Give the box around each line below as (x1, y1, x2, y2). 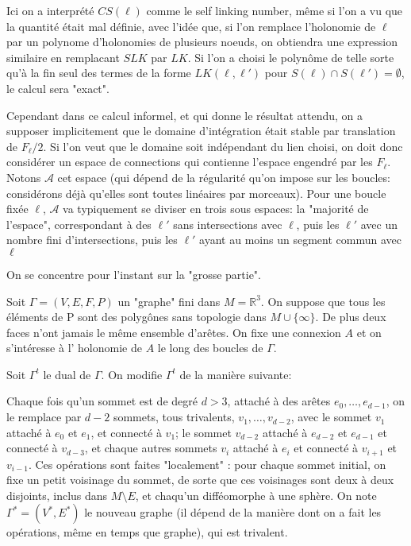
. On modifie (101, 366, 163, 382)
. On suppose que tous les (260, 292, 386, 309)
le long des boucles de (157, 339, 263, 356)
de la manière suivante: (179, 366, 292, 382)
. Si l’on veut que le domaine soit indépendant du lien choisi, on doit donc (43, 137, 403, 154)
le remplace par (6, 409, 82, 425)
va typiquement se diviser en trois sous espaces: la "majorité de (63, 200, 369, 217)
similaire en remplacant (6, 48, 120, 65)
